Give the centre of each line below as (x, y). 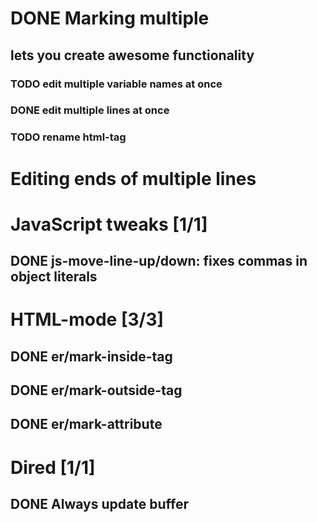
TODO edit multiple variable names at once (116, 84)
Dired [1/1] (53, 467)
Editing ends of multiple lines (133, 178)
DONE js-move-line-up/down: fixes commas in (159, 261)
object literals (54, 277)
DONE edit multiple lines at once (90, 110)
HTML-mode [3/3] (87, 319)
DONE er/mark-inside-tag (91, 356)
